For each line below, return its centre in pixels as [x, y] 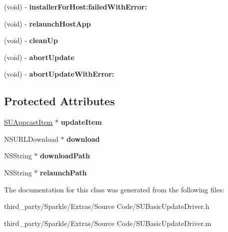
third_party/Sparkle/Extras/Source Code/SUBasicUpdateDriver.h [107, 206]
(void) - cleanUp [31, 40]
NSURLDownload [31, 139]
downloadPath [65, 156]
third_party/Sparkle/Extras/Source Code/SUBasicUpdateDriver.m [108, 223]
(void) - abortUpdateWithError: [59, 74]
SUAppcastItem [28, 122]
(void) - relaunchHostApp [47, 23]
